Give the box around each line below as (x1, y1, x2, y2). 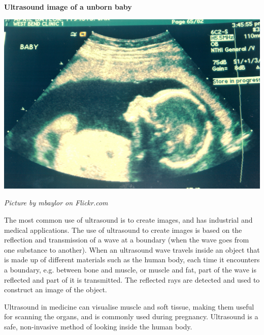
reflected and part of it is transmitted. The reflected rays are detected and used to (4, 274, 260, 285)
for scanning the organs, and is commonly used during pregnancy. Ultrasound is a (4, 311, 258, 322)
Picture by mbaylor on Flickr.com (4, 197, 108, 208)
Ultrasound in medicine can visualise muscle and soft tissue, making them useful (4, 301, 254, 312)
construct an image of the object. (4, 284, 107, 295)
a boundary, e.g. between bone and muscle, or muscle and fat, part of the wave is (4, 264, 256, 275)
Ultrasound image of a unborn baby (4, 2, 132, 12)
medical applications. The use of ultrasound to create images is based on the (4, 224, 242, 235)
